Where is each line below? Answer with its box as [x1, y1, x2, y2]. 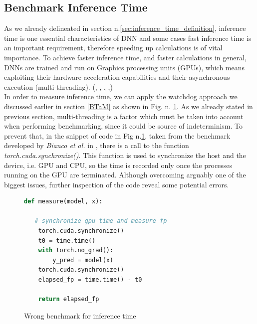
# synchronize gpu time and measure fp [34, 217, 167, 225]
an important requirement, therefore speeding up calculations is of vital [4, 42, 223, 53]
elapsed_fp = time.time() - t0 [38, 276, 142, 284]
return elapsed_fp [38, 296, 99, 303]
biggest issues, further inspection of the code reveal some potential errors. [4, 179, 229, 189]
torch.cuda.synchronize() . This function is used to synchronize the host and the [4, 150, 246, 160]
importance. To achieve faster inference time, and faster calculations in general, [4, 52, 247, 62]
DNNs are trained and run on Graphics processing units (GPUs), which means [4, 62, 245, 72]
